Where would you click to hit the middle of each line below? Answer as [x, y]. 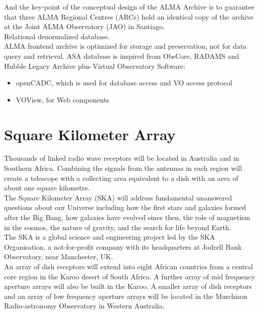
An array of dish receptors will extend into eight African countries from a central [128, 266]
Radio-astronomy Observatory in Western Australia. [84, 306]
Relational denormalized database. [57, 36]
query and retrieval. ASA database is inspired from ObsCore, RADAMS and [122, 56]
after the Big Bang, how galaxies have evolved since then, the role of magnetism [127, 217]
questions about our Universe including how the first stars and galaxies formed [125, 207]
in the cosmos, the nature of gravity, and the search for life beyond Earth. [118, 227]
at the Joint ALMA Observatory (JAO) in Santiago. [85, 26]
